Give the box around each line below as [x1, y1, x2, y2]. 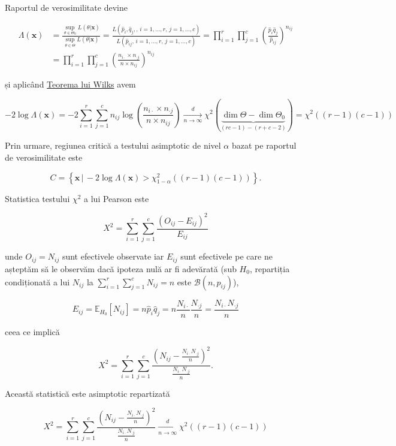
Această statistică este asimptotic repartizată [5, 387, 170, 399]
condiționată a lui [5, 275, 70, 288]
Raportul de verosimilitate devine [5, 1, 128, 13]
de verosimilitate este [5, 151, 83, 164]
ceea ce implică [5, 326, 60, 338]
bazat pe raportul [231, 139, 297, 152]
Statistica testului [5, 192, 70, 204]
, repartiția [249, 262, 290, 275]
